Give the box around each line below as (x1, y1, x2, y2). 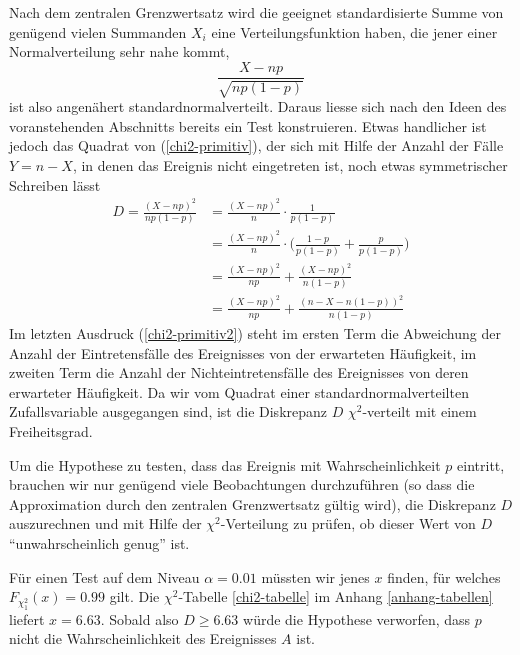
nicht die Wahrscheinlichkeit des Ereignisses (9, 628, 277, 649)
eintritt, (457, 454, 505, 475)
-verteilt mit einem (362, 401, 477, 422)
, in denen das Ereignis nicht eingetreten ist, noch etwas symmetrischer (72, 155, 508, 176)
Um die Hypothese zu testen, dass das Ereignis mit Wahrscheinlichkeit (9, 454, 441, 475)
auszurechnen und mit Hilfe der (9, 513, 202, 534)
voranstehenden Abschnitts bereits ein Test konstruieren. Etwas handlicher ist (9, 115, 487, 136)
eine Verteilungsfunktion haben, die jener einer (211, 21, 498, 42)
